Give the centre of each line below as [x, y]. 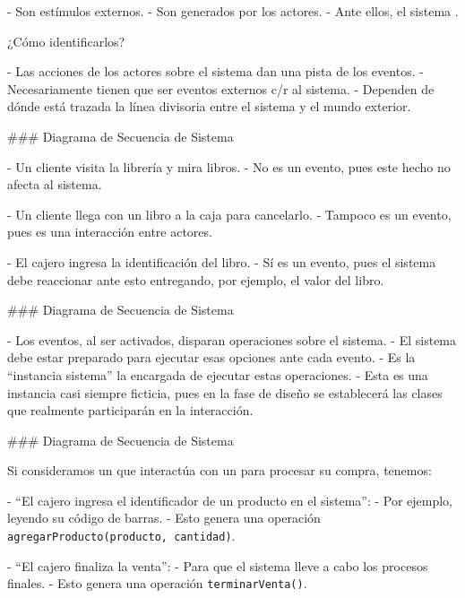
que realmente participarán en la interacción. [130, 410]
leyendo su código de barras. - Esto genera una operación [164, 518]
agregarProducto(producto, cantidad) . [121, 536]
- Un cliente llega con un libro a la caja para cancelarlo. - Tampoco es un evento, [229, 214]
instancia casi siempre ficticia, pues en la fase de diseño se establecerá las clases [225, 392]
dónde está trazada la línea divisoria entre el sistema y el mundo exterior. [209, 106]
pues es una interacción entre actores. [110, 232]
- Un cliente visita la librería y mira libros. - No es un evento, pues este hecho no [229, 166]
